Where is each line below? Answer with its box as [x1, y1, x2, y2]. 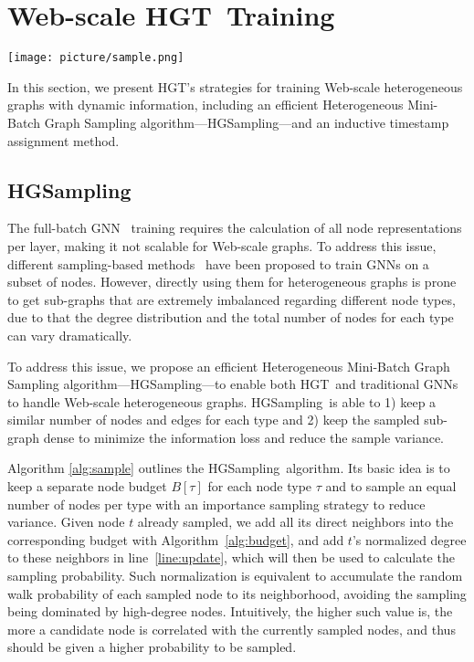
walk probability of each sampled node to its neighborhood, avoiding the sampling [7, 583, 467, 603]
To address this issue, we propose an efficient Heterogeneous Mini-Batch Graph [7, 356, 450, 375]
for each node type [207, 477, 312, 496]
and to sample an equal [325, 477, 457, 496]
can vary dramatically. [7, 325, 132, 344]
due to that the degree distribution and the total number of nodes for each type [7, 308, 454, 327]
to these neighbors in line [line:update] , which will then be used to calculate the [7, 548, 455, 567]
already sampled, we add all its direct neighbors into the [137, 512, 454, 531]
